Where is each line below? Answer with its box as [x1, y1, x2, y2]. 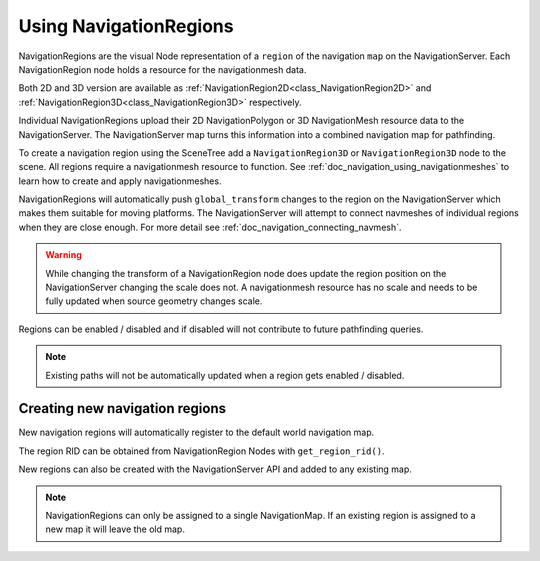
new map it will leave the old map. [45, 523, 185, 535]
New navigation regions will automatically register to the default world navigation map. [18, 426, 375, 439]
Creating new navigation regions [18, 400, 227, 417]
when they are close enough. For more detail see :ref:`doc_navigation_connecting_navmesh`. [18, 221, 402, 233]
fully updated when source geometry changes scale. [45, 295, 263, 307]
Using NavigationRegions [18, 15, 234, 37]
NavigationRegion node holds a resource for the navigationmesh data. [18, 63, 307, 75]
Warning [45, 249, 82, 261]
